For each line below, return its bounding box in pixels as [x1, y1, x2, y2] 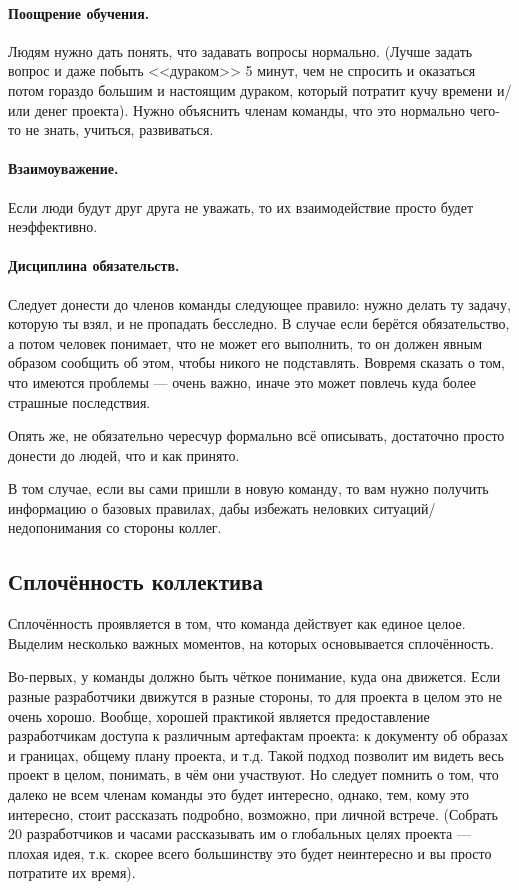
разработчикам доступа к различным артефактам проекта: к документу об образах [8, 725, 509, 746]
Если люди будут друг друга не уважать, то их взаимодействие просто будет [8, 196, 474, 217]
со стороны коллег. [106, 517, 222, 538]
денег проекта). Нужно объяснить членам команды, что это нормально [34, 99, 465, 120]
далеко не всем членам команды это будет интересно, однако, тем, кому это [8, 784, 470, 805]
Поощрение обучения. [8, 2, 150, 23]
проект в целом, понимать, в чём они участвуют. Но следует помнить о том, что [8, 764, 499, 785]
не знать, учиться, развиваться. [25, 119, 214, 140]
